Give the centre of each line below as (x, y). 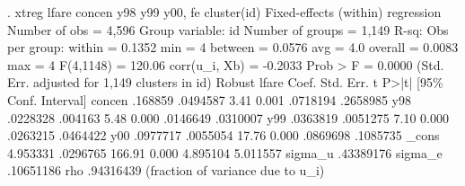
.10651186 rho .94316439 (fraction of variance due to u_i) (166, 170)
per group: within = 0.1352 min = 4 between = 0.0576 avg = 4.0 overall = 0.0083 (233, 47)
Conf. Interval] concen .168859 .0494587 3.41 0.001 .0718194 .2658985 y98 (209, 99)
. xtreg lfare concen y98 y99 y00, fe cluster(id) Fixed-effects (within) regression (224, 12)
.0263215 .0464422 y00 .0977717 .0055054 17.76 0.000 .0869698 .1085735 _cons (224, 135)
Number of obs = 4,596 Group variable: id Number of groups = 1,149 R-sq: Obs (228, 29)
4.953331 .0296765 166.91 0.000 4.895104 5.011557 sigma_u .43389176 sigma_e (225, 152)
